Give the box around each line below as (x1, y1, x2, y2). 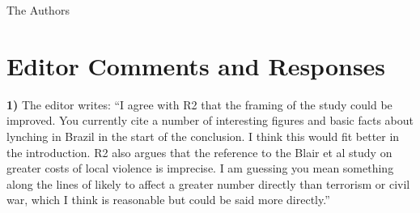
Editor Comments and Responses (6, 49, 386, 82)
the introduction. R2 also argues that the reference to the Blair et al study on (6, 143, 392, 160)
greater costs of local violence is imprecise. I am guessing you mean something (6, 160, 394, 177)
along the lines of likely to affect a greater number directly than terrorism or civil (6, 175, 410, 192)
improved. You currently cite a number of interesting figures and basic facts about (6, 112, 414, 129)
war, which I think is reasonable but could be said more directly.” (6, 191, 330, 208)
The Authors (6, 2, 70, 18)
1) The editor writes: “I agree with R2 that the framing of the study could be (6, 96, 392, 113)
